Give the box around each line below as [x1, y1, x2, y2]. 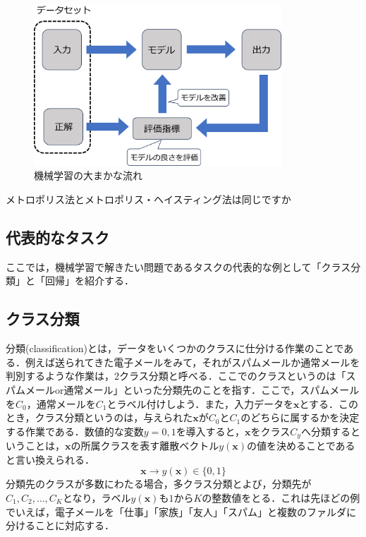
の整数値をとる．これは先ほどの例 [202, 490, 360, 505]
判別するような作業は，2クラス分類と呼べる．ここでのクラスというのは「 [6, 368, 346, 383]
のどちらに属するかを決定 [240, 410, 360, 425]
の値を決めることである [247, 438, 355, 453]
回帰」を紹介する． [44, 273, 134, 288]
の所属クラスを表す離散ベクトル [71, 438, 219, 453]
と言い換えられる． [6, 452, 94, 466]
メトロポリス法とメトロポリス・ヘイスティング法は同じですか [6, 191, 291, 206]
